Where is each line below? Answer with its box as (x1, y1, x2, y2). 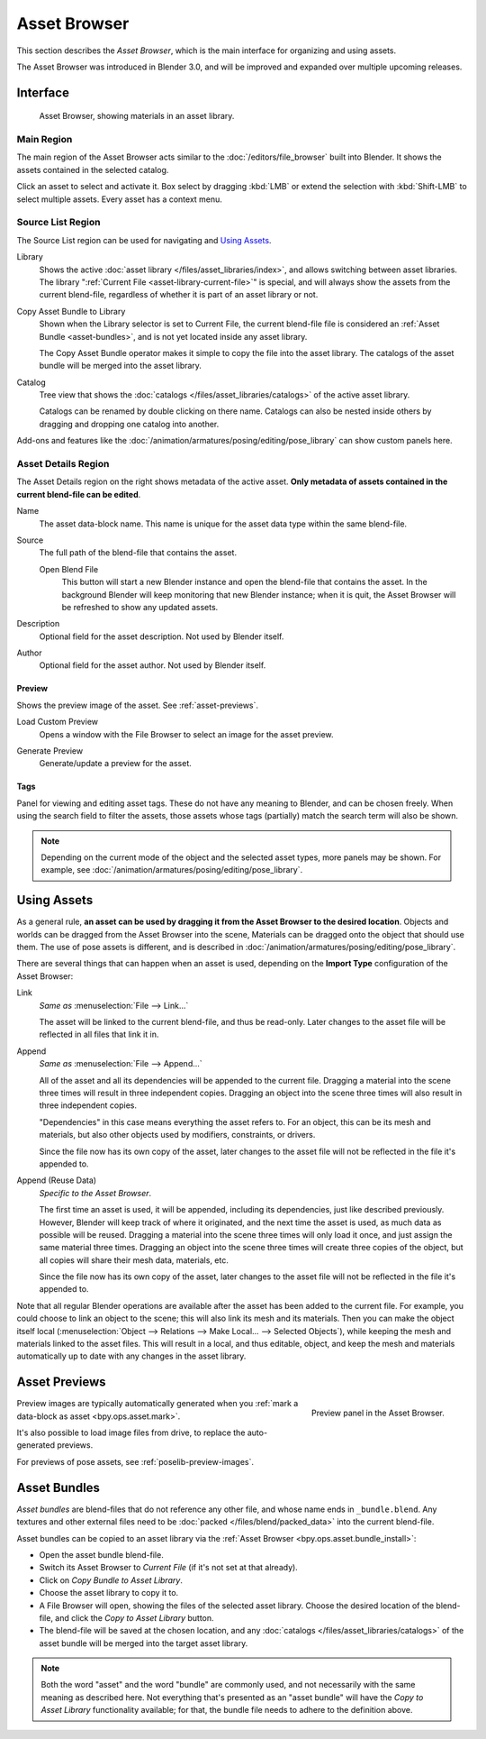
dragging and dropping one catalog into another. (39, 418, 220, 429)
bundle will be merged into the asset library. (39, 361, 202, 371)
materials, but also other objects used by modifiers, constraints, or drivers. (39, 1130, 316, 1140)
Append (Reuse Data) (16, 1175, 97, 1185)
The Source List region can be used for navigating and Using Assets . (16, 234, 272, 245)
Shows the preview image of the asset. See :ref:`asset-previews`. (16, 700, 259, 710)
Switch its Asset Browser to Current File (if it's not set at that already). (39, 1562, 299, 1573)
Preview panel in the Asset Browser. (310, 1407, 445, 1419)
